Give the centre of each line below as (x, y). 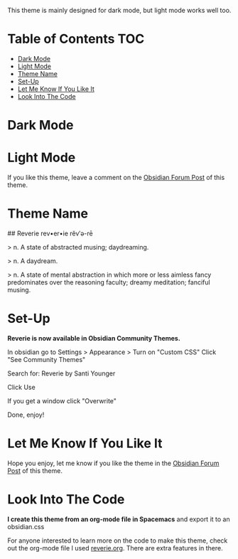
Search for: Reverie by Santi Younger (61, 373)
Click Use (21, 387)
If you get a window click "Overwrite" (62, 400)
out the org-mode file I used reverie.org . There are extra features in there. (115, 548)
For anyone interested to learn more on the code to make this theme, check (118, 541)
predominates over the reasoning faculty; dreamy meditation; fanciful (109, 282)
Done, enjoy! (26, 415)
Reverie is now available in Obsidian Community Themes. (94, 338)
